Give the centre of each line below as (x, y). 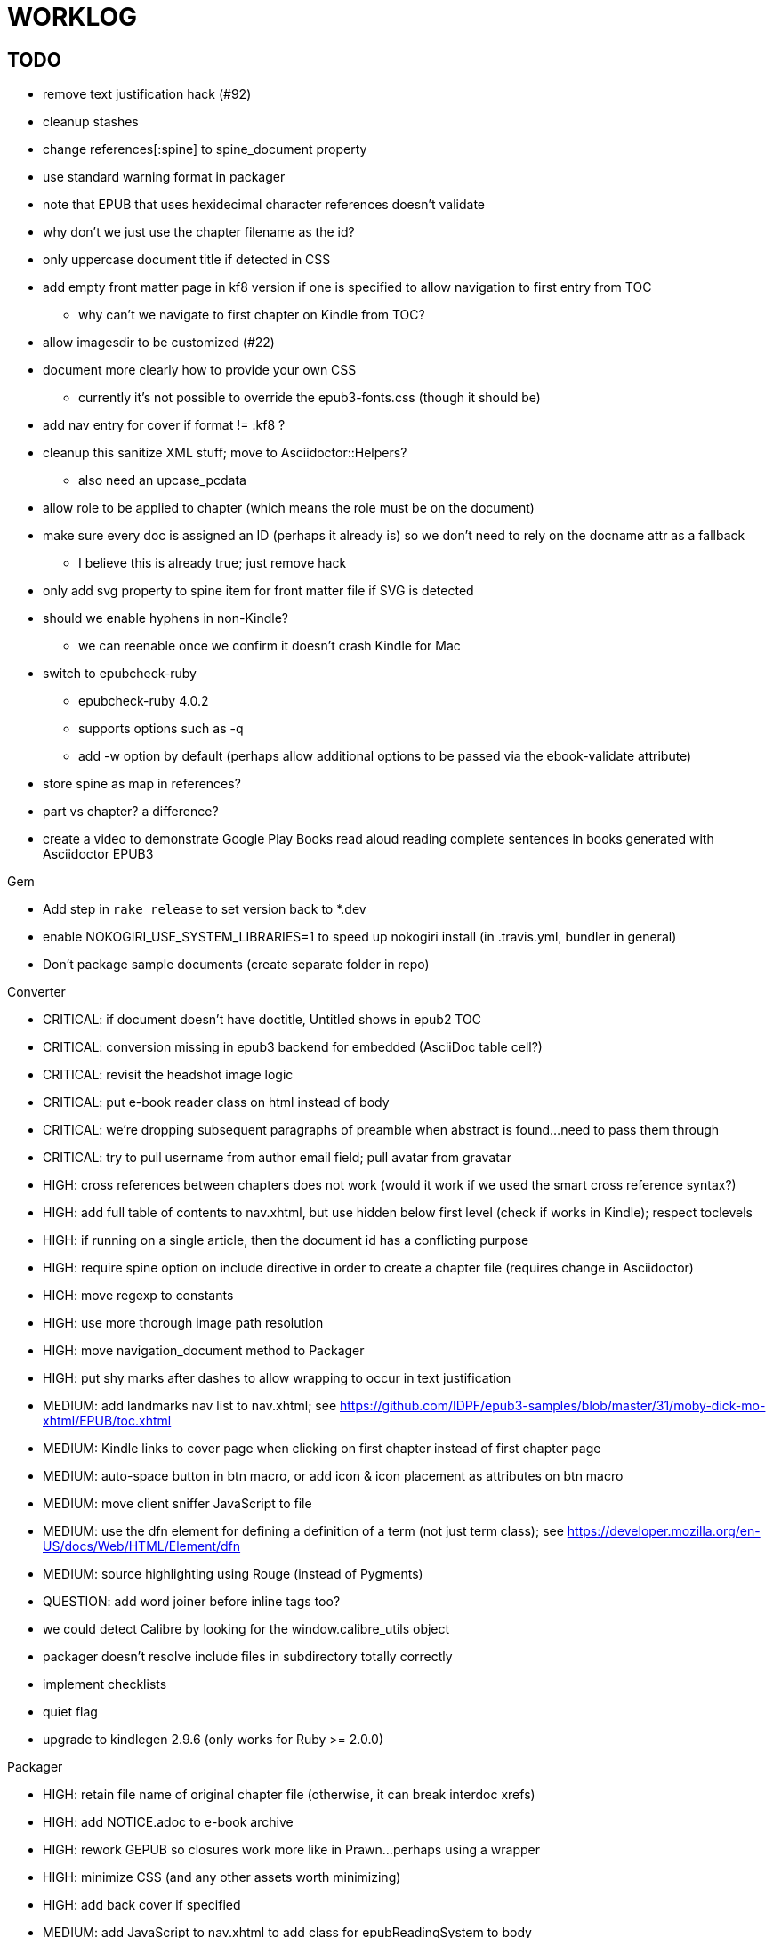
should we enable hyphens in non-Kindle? (166, 618)
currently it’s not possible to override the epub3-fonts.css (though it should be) (310, 398)
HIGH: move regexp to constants (138, 1296)
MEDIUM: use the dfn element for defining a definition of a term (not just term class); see (303, 1531)
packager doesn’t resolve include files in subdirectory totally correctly (248, 1657)
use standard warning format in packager (164, 177)
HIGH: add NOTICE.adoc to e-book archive (168, 1822)
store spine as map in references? (142, 784)
